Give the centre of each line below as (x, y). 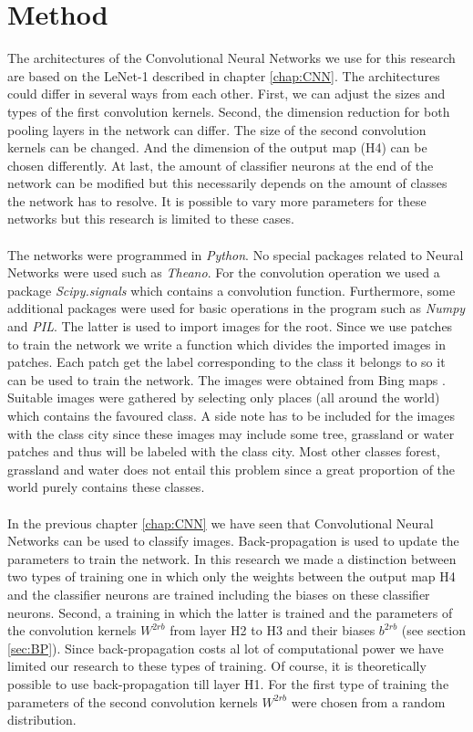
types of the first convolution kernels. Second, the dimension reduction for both (229, 111)
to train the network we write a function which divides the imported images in (226, 344)
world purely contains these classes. (106, 487)
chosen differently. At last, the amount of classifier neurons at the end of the (221, 165)
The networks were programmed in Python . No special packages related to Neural (236, 254)
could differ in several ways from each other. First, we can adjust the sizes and (226, 94)
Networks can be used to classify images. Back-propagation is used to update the (233, 541)
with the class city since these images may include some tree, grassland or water (231, 433)
